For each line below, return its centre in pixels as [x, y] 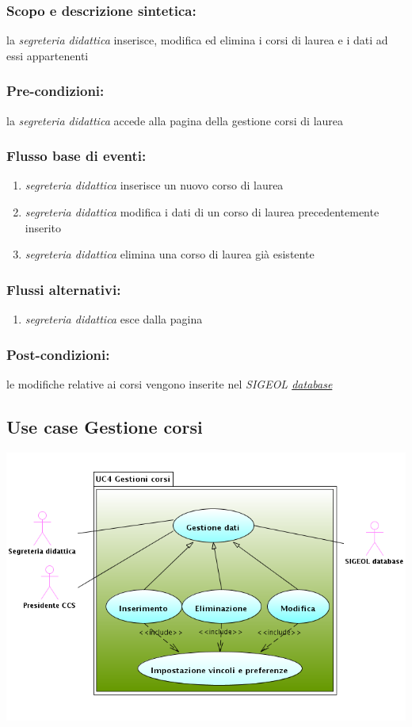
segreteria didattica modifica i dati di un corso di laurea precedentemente [202, 212]
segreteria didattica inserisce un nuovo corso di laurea [154, 185]
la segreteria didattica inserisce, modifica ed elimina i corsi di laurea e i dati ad [197, 40]
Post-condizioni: [58, 354]
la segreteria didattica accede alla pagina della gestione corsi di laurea [175, 120]
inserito [43, 227]
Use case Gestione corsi [105, 426]
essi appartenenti [48, 55]
